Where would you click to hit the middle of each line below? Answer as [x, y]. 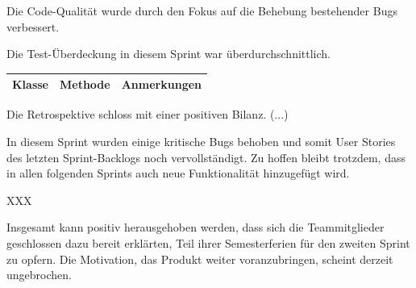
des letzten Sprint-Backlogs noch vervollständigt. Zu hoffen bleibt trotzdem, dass [206, 157]
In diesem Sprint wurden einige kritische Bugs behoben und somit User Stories [201, 141]
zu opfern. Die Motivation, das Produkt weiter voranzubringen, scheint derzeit [200, 259]
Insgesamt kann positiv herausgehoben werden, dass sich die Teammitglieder [196, 227]
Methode [85, 84]
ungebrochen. [39, 275]
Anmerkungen [162, 84]
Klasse [30, 84]
